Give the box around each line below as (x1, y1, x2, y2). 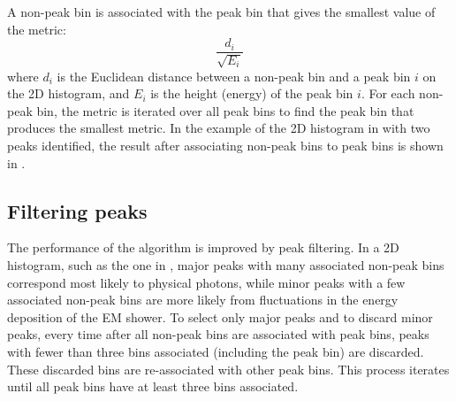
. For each (361, 84, 415, 103)
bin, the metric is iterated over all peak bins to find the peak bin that (36, 101, 414, 120)
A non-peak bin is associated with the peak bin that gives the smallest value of (7, 3, 436, 20)
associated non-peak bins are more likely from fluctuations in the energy (7, 290, 399, 309)
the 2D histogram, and (7, 84, 130, 103)
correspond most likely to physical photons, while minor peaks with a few (7, 273, 406, 291)
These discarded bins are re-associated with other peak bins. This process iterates (7, 359, 450, 378)
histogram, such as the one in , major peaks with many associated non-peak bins (7, 256, 445, 274)
